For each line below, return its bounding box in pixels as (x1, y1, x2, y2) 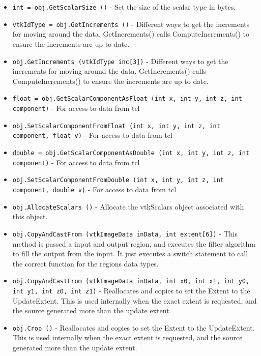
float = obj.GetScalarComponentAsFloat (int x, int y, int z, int (12, 95, 242, 103)
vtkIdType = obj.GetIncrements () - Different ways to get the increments (12, 18, 250, 29)
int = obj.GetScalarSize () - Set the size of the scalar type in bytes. (12, 2, 236, 12)
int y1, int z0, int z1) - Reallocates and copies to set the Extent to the (12, 285, 250, 295)
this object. (12, 211, 48, 222)
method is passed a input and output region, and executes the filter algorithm (12, 238, 256, 249)
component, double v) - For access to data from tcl (12, 184, 177, 194)
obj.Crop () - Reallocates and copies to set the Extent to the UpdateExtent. (12, 322, 255, 333)
